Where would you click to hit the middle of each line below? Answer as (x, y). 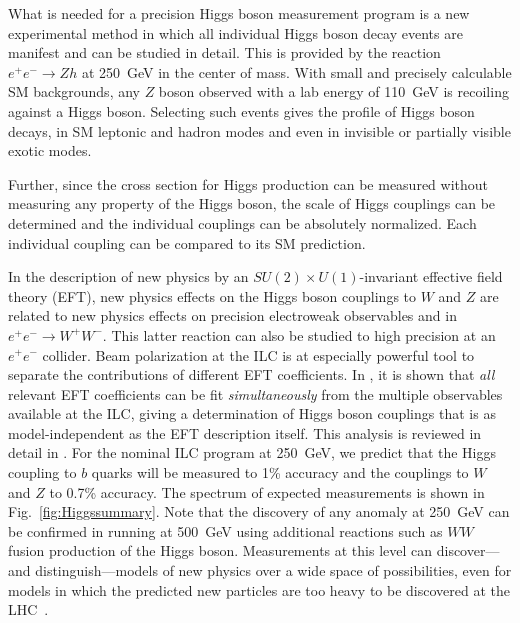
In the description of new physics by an (128, 276)
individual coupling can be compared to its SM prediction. (187, 242)
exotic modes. (50, 150)
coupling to (42, 472)
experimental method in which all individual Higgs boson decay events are (235, 32)
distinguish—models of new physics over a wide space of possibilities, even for (273, 570)
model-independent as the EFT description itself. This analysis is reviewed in (245, 432)
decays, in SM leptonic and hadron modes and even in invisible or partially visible (259, 130)
